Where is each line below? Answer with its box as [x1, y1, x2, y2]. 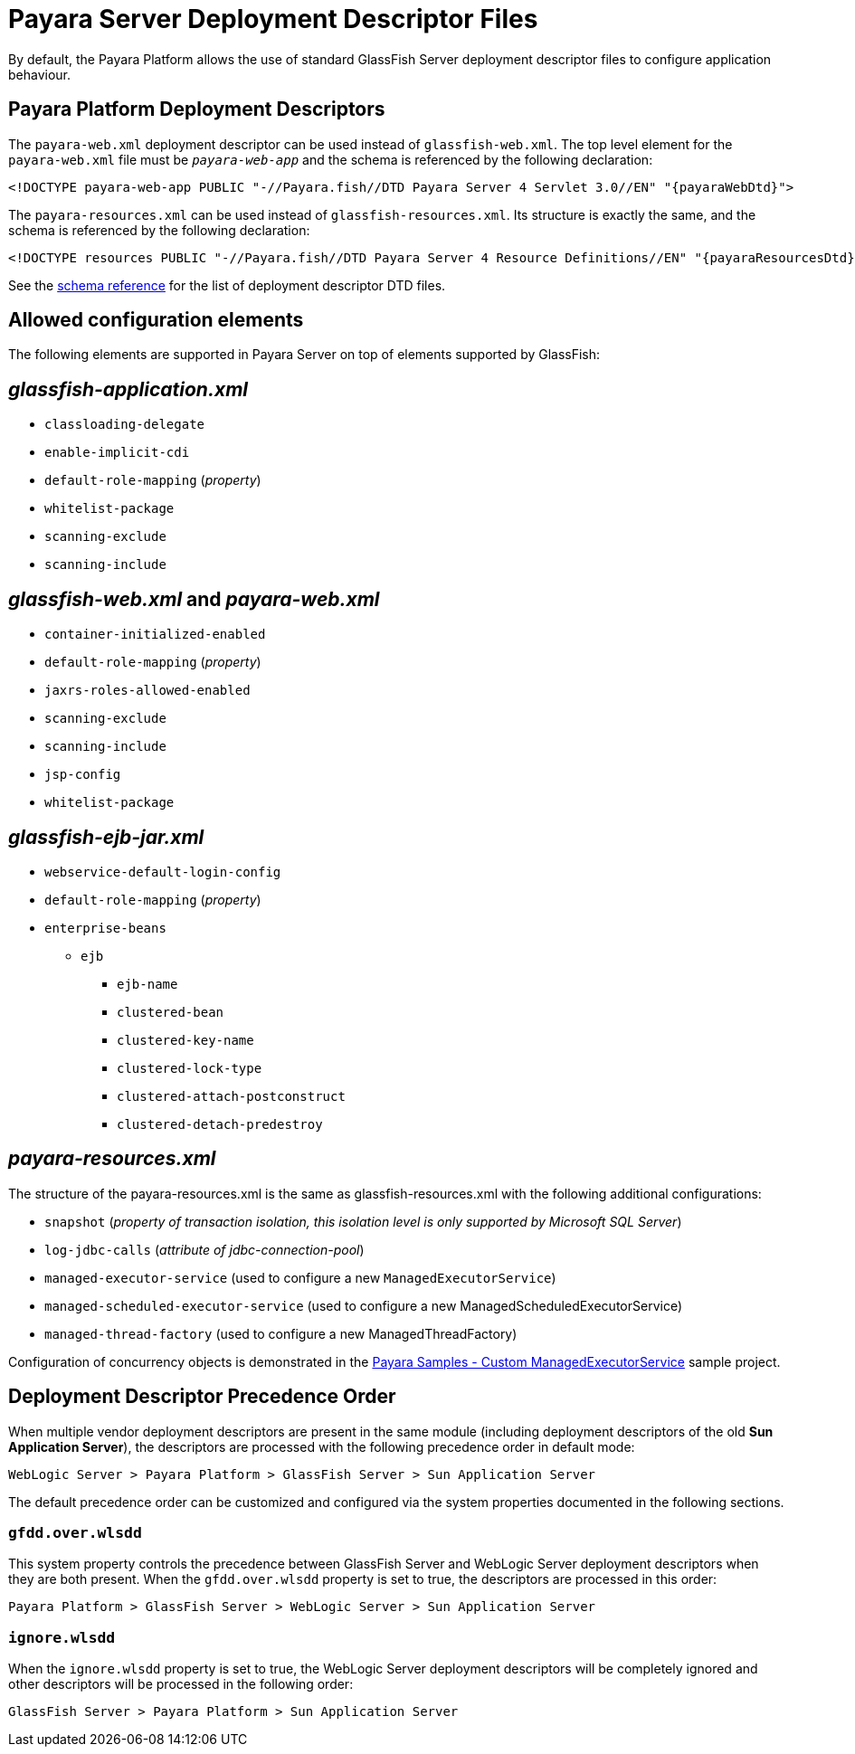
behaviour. [8, 66, 71, 82]
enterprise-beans [44, 920, 166, 935]
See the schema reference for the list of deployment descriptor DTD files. [8, 277, 446, 293]
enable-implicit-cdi [44, 445, 190, 460]
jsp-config [44, 767, 121, 782]
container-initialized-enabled [44, 627, 266, 642]
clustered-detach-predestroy [117, 1116, 323, 1132]
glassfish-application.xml [8, 377, 248, 401]
